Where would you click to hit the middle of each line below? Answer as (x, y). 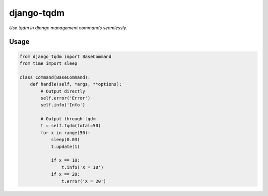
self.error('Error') (66, 98)
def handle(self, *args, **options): (76, 84)
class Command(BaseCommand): (55, 77)
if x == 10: (66, 160)
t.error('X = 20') (84, 181)
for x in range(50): (66, 133)
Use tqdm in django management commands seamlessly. (68, 28)
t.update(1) (66, 147)
